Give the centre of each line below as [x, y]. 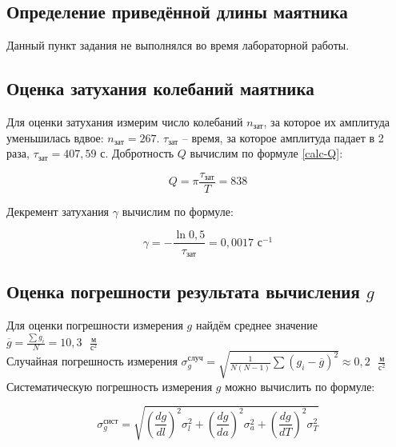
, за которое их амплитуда [326, 122]
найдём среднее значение [257, 325]
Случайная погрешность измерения [92, 361]
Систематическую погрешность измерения [110, 386]
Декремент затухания [58, 211]
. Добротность [140, 153]
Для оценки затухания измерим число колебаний [125, 122]
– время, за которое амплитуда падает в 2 [283, 137]
